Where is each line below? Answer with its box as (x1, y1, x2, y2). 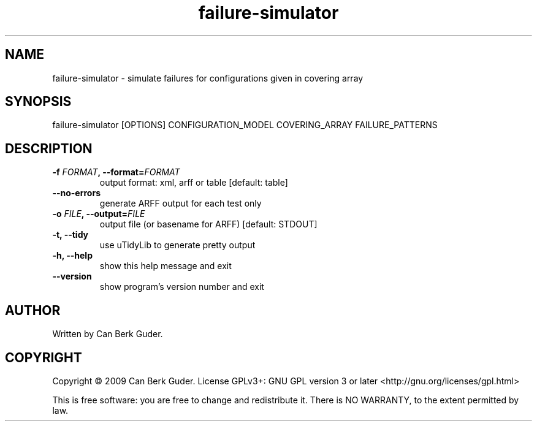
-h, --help (52, 250, 93, 261)
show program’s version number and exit (99, 281, 264, 292)
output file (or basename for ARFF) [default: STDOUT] (99, 219, 318, 230)
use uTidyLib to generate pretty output (99, 240, 256, 251)
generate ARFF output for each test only (99, 198, 262, 209)
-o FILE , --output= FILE (52, 208, 145, 219)
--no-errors (52, 188, 101, 199)
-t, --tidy (52, 229, 89, 240)
